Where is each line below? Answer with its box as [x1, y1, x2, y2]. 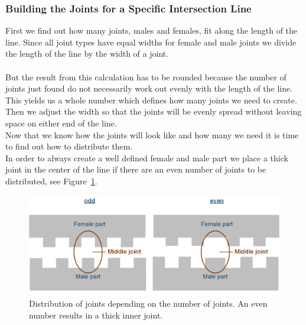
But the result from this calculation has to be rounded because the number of [5, 70, 287, 83]
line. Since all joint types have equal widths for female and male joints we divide [5, 35, 297, 48]
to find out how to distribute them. [5, 140, 133, 152]
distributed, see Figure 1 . [5, 174, 97, 187]
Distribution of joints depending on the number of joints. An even [29, 297, 268, 310]
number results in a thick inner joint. [29, 308, 163, 321]
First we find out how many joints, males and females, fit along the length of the [5, 24, 298, 37]
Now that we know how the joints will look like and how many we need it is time [5, 128, 299, 141]
